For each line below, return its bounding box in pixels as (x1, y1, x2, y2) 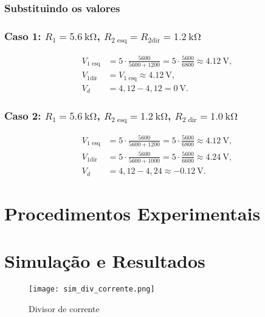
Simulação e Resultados (4, 248, 205, 273)
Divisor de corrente (29, 302, 100, 315)
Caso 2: (4, 107, 41, 123)
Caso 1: (4, 28, 41, 43)
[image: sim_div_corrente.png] (29, 285, 155, 294)
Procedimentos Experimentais (4, 200, 261, 225)
